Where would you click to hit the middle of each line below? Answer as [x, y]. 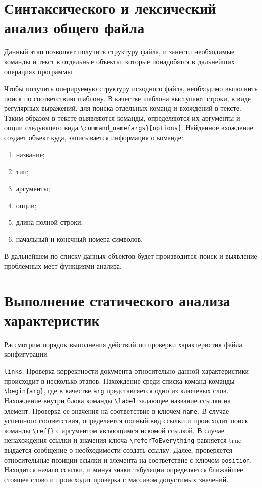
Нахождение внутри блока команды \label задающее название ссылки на [117, 400]
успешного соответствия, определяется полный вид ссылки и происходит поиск [126, 420]
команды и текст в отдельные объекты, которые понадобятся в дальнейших [119, 61]
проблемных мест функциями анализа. [63, 265]
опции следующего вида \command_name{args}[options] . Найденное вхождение [129, 128]
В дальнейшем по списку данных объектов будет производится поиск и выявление [131, 256]
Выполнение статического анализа [117, 300]
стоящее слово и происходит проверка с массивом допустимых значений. [116, 479]
